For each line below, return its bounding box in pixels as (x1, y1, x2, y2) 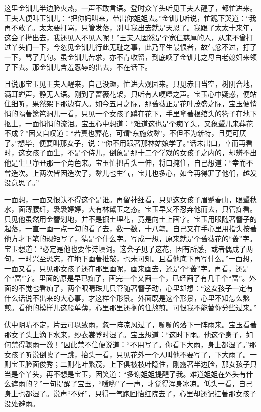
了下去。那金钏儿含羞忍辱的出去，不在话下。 (4, 61, 152, 72)
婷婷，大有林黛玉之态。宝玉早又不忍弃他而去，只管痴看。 (67, 204, 257, 214)
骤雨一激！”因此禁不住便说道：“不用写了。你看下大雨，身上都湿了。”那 (25, 339, 256, 349)
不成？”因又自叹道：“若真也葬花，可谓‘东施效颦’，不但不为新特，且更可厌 (4, 128, 246, 138)
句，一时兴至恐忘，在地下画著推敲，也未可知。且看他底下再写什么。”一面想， (4, 253, 257, 264)
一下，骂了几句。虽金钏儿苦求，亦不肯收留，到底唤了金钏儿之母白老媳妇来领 (4, 51, 257, 62)
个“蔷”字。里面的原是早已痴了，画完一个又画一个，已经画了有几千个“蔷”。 (4, 273, 249, 283)
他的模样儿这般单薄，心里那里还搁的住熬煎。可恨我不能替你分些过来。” (25, 302, 257, 313)
